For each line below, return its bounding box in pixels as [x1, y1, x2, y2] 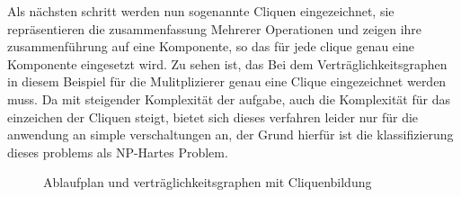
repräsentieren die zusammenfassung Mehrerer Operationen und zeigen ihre [7, 19, 422, 38]
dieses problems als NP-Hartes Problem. [7, 142, 228, 161]
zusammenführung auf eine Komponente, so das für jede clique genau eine [7, 37, 414, 56]
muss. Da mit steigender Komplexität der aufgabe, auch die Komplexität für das [7, 89, 450, 108]
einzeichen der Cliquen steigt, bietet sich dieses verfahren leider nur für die [7, 107, 419, 126]
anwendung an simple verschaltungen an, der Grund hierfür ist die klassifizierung [7, 125, 454, 144]
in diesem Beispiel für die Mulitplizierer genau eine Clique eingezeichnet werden [7, 72, 447, 91]
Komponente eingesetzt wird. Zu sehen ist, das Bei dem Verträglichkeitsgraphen [7, 54, 448, 73]
